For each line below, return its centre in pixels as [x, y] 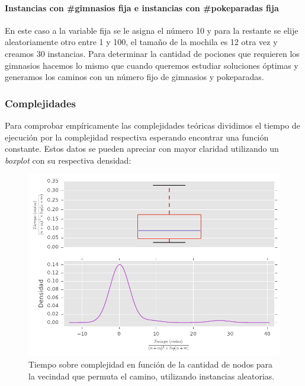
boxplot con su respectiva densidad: [68, 160]
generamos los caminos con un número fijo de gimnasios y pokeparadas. [134, 77]
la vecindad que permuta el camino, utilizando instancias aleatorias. [152, 376]
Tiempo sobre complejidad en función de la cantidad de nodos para [151, 364]
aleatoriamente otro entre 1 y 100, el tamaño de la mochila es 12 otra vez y [141, 42]
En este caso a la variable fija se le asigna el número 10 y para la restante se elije [152, 30]
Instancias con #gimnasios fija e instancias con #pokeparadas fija [142, 7]
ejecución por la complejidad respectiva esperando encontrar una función [137, 137]
